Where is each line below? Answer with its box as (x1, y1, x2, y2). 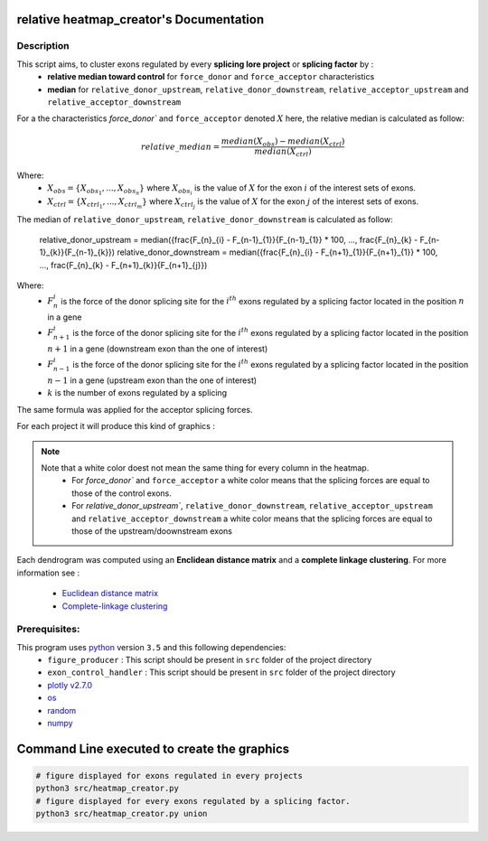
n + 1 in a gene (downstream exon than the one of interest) (47, 343, 268, 354)
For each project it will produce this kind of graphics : (16, 421, 216, 432)
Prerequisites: (16, 623, 80, 636)
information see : (16, 567, 80, 578)
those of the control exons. (71, 488, 172, 499)
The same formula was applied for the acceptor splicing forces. (16, 404, 253, 415)
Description (16, 40, 70, 52)
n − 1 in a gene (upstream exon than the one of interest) (47, 375, 258, 386)
